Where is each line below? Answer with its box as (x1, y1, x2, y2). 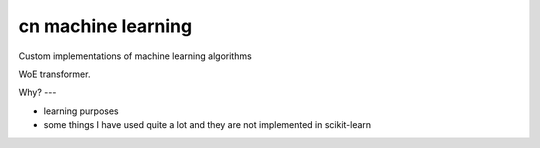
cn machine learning (18, 15, 193, 37)
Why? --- (18, 86, 57, 99)
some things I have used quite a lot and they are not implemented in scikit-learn (43, 119, 372, 131)
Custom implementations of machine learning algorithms (18, 50, 252, 62)
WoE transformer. (18, 68, 91, 80)
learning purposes (43, 105, 119, 117)
